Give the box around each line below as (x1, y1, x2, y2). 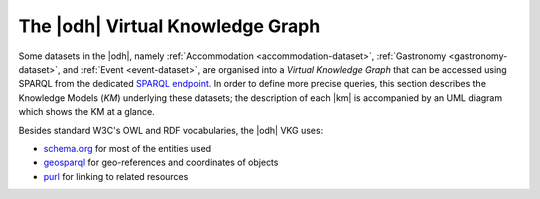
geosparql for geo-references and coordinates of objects (43, 156, 279, 169)
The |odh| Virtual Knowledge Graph (18, 15, 321, 37)
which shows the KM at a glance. (18, 106, 155, 118)
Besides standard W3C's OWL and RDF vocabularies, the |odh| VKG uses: (18, 124, 324, 136)
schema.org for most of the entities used (43, 142, 212, 154)
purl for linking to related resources (43, 170, 189, 182)
